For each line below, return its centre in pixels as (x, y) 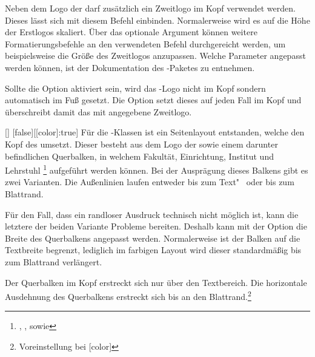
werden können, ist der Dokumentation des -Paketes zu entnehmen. (130, 67)
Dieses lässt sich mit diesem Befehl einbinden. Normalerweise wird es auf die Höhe (157, 20)
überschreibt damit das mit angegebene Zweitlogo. (98, 111)
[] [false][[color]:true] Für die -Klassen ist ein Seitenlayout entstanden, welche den (155, 132)
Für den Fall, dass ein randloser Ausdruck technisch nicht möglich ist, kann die (152, 214)
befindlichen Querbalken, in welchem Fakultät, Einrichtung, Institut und (139, 156)
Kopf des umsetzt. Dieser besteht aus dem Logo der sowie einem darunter (141, 144)
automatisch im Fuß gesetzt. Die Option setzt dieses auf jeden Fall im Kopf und (153, 100)
